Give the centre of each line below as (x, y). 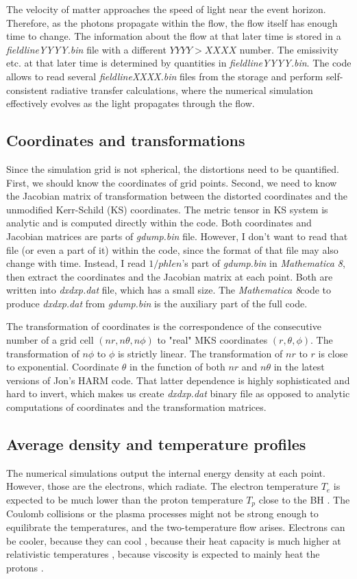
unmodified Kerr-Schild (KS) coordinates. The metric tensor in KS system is (167, 209)
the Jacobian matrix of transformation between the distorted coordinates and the (177, 196)
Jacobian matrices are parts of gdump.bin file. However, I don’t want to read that (177, 236)
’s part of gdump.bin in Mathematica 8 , (263, 263)
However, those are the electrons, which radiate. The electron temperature (162, 486)
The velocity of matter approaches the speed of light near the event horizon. (166, 9)
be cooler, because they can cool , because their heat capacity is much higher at (174, 540)
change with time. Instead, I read (76, 263)
